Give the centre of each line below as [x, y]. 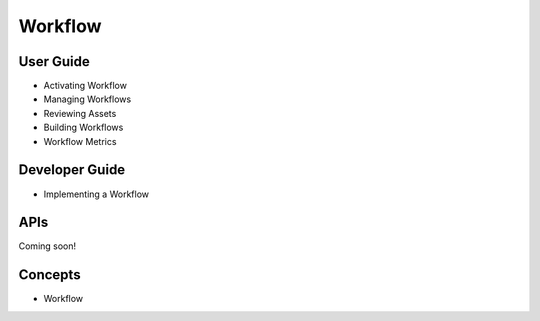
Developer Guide [72, 170]
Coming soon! [47, 246]
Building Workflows [83, 127]
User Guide [54, 61]
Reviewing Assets [80, 113]
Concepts [49, 275]
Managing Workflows [87, 99]
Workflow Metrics [80, 141]
